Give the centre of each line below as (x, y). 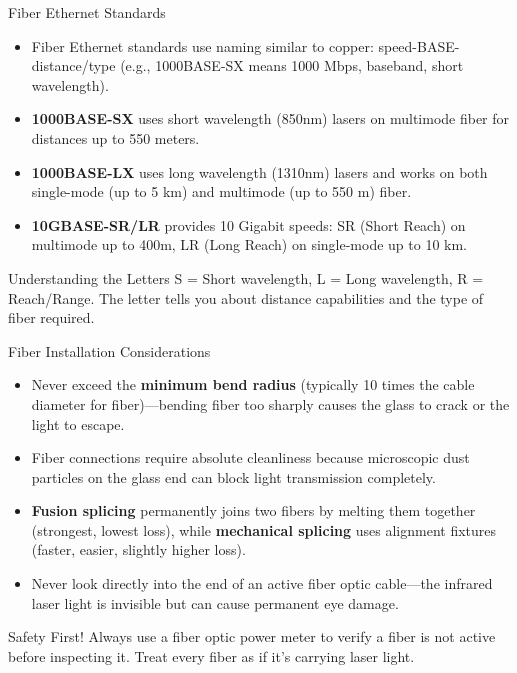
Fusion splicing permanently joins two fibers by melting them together (253, 510)
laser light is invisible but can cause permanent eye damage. (215, 602)
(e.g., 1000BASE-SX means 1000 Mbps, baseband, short (292, 65)
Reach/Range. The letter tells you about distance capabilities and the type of (246, 297)
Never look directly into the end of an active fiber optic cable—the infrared (262, 583)
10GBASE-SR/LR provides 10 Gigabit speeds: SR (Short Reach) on (248, 224)
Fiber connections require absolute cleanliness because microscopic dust (250, 457)
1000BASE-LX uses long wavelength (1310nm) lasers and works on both (259, 171)
